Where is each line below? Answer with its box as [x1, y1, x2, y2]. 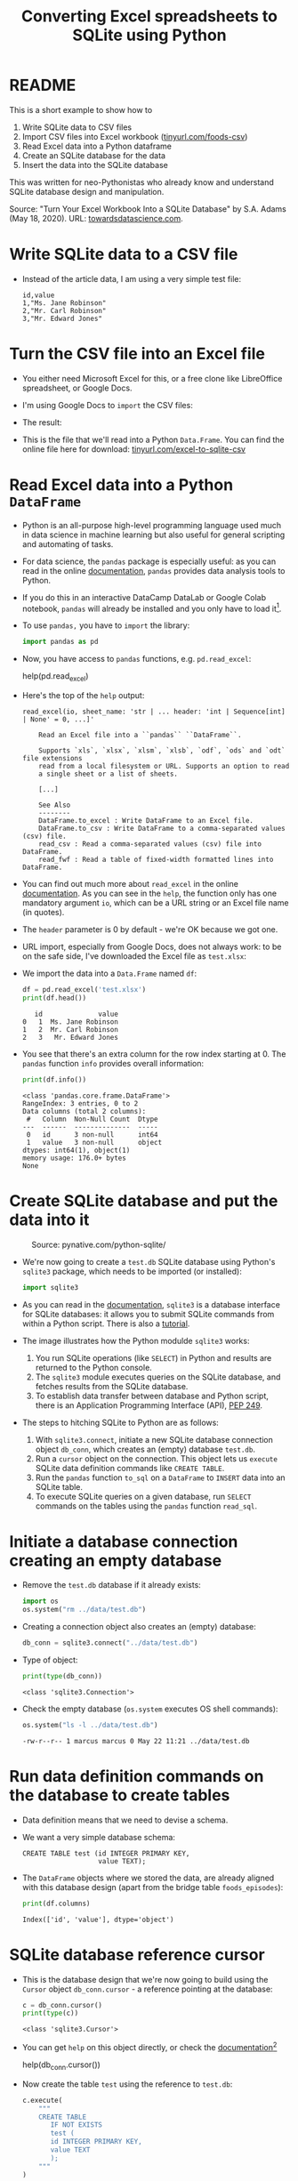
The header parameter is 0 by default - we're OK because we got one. [21, 924, 278, 935]
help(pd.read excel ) [21, 671, 89, 684]
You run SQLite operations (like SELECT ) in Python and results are [35, 1352, 272, 1363]
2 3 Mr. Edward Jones [21, 1033, 118, 1042]
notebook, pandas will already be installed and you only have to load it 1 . [21, 601, 282, 614]
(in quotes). [21, 907, 65, 918]
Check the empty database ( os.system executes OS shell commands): [21, 1703, 278, 1714]
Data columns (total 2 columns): [21, 1107, 147, 1115]
